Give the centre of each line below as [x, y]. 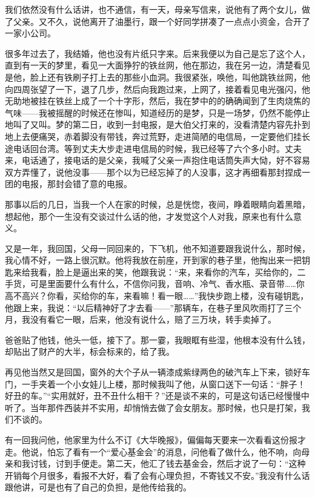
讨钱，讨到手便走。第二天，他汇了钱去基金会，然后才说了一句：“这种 [168, 463]
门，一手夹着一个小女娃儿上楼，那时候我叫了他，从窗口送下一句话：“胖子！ [155, 383]
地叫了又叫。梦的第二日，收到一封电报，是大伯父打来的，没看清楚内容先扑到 [157, 124]
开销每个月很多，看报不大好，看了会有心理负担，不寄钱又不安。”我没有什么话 [157, 475]
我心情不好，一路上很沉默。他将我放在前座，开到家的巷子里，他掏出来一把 [153, 260]
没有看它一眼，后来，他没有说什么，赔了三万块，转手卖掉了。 [153, 319]
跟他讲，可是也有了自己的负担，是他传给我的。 [98, 487]
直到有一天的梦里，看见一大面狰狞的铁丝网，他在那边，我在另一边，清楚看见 [157, 65]
